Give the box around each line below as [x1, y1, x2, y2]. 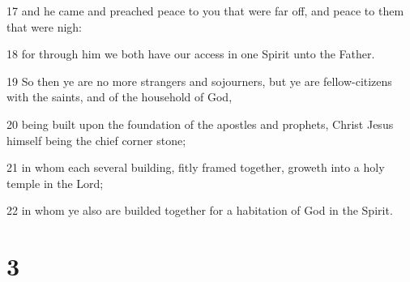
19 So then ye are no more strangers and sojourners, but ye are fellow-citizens [6, 72, 392, 89]
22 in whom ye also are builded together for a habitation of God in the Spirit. [6, 202, 393, 219]
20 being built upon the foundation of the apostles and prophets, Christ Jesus [6, 115, 394, 132]
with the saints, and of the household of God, [6, 88, 233, 105]
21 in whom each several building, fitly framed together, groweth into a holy [6, 159, 385, 176]
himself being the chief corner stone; [6, 131, 186, 148]
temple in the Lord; [6, 174, 104, 191]
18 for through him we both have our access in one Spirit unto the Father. [6, 45, 375, 62]
